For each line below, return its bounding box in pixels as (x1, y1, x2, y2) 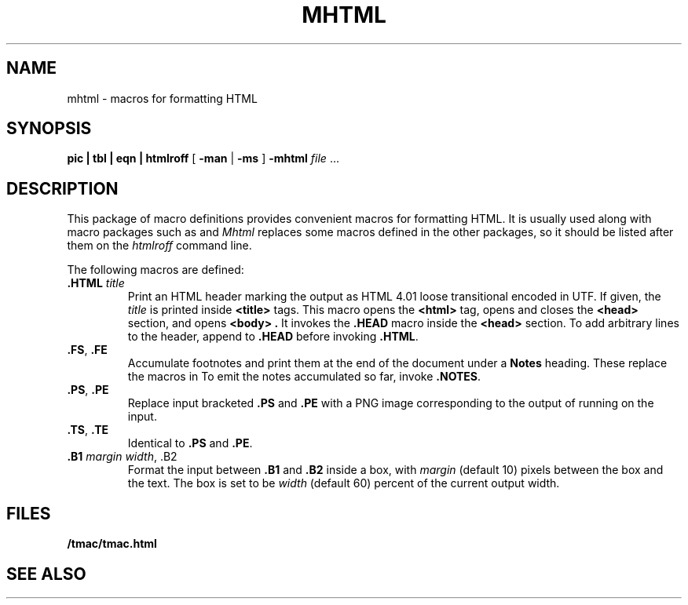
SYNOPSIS (6, 118, 92, 139)
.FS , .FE (67, 343, 108, 357)
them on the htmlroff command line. (67, 239, 252, 253)
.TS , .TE (67, 423, 109, 437)
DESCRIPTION (6, 178, 119, 199)
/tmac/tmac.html (67, 537, 157, 551)
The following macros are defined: (67, 263, 244, 277)
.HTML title (67, 276, 125, 290)
